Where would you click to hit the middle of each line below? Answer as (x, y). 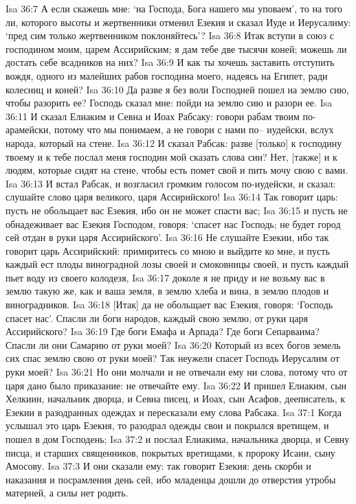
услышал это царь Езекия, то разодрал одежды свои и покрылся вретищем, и (167, 425)
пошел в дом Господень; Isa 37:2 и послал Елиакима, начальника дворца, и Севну (178, 439)
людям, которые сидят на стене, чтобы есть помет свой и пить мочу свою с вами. (177, 170)
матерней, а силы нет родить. (67, 493)
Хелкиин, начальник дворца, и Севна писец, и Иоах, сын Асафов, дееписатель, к (176, 399)
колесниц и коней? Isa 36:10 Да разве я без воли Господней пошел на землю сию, (177, 89)
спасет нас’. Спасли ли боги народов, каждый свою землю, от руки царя (157, 318)
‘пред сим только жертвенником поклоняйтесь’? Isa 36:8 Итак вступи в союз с (170, 35)
